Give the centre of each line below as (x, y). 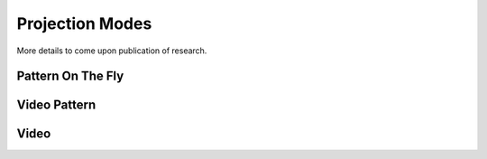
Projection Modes (84, 23)
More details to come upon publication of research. (112, 51)
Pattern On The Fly (70, 76)
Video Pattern (56, 105)
